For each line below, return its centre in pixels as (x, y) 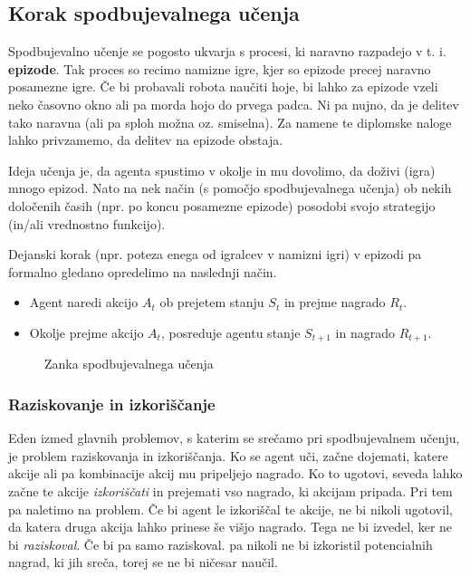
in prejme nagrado (335, 302)
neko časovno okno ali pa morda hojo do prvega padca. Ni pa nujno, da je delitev (234, 104)
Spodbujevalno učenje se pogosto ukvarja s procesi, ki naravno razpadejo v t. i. (227, 51)
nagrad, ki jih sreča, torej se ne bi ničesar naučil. (143, 562)
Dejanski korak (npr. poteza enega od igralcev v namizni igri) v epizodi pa (215, 254)
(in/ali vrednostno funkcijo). (87, 223)
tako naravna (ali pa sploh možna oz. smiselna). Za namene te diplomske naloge (230, 122)
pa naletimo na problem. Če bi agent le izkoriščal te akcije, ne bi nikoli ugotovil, (230, 509)
